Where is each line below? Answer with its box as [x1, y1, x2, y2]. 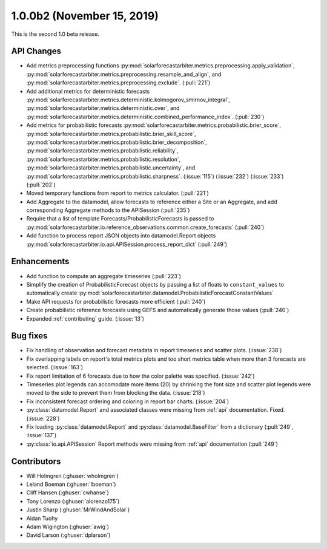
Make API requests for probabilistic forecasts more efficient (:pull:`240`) [26, 298, 206, 305]
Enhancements [11, 256, 70, 267]
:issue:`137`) [26, 432, 57, 439]
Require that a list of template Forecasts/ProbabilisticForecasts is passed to [26, 215, 214, 222]
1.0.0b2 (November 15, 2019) [11, 9, 159, 22]
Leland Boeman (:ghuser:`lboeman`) [26, 480, 116, 488]
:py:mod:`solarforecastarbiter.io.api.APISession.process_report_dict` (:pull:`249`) [26, 240, 227, 248]
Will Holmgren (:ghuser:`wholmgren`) [26, 472, 119, 479]
